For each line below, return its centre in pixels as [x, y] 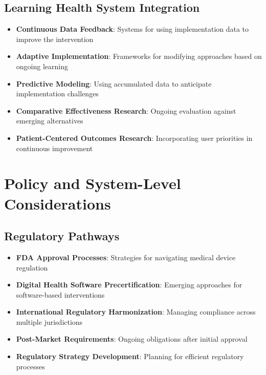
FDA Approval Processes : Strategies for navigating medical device [126, 257]
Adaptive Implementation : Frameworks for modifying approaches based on [139, 56]
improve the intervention [55, 39]
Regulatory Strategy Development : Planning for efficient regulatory [130, 356]
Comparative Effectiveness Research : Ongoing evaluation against [126, 110]
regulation [32, 267]
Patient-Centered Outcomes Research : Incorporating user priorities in [134, 138]
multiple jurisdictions [49, 321]
